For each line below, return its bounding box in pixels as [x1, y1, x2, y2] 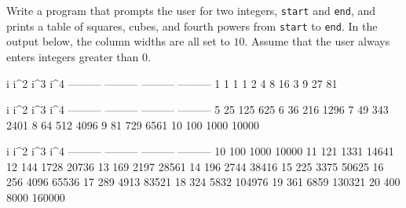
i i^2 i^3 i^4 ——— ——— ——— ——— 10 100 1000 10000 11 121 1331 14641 [6, 143, 394, 159]
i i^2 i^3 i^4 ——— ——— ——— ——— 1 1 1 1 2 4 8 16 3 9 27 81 [6, 75, 338, 91]
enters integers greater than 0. [6, 48, 151, 64]
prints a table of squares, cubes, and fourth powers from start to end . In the [6, 17, 378, 34]
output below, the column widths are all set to [6, 33, 230, 49]
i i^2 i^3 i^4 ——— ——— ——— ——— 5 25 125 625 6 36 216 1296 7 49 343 [6, 101, 389, 118]
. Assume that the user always [244, 33, 390, 49]
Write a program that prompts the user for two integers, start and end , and [6, 2, 376, 18]
